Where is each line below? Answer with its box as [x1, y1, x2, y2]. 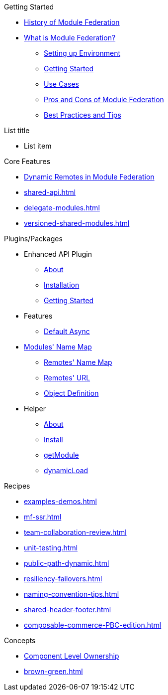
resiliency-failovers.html [24, 574, 102, 583]
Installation [44, 281, 80, 289]
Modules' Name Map [24, 343, 92, 351]
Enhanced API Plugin [24, 250, 92, 258]
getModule [44, 451, 79, 459]
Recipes [4, 482, 30, 490]
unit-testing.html [24, 543, 78, 552]
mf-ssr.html [24, 513, 62, 521]
